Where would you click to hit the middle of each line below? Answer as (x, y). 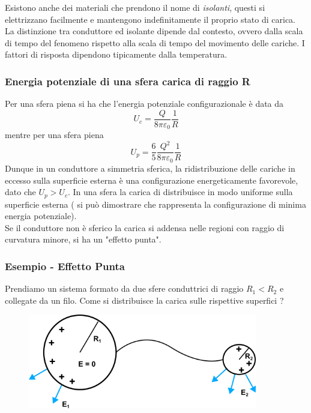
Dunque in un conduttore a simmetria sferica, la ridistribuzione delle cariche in (150, 168)
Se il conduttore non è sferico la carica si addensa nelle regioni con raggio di (145, 227)
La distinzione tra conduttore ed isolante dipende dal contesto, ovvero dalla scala (154, 31)
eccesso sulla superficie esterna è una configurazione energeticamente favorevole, (152, 180)
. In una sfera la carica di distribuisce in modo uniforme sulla (180, 192)
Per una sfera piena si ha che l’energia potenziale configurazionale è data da (144, 104)
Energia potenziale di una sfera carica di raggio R (128, 81)
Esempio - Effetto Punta (65, 266)
